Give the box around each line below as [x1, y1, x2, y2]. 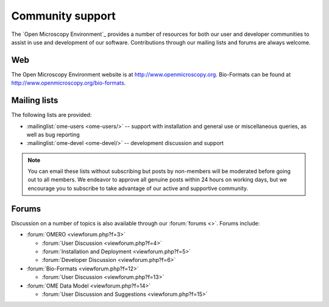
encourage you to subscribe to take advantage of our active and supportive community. [27, 185, 249, 192]
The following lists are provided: [11, 111, 92, 119]
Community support [11, 9, 116, 23]
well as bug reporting [26, 131, 80, 138]
